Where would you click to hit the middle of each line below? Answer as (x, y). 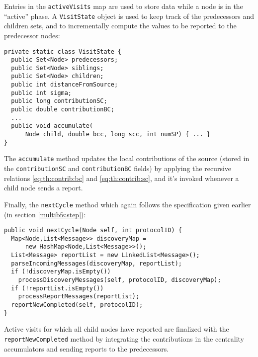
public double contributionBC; (63, 110)
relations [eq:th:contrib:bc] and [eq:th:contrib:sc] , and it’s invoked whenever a (122, 178)
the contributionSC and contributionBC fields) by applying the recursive (118, 168)
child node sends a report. (43, 188)
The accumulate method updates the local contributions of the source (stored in (127, 158)
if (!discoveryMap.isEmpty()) (61, 272)
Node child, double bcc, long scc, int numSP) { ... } (118, 134)
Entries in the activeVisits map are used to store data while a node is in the (124, 6)
